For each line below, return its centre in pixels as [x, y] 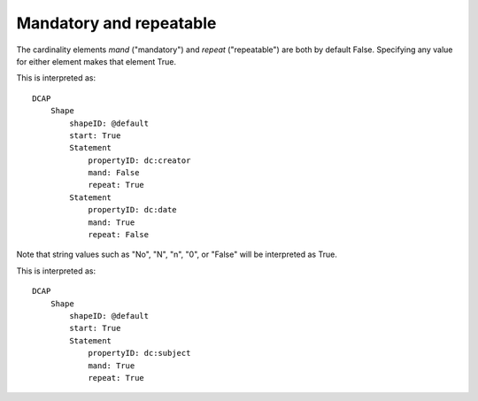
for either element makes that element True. [96, 61]
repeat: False [119, 235]
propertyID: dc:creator [139, 160]
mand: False [114, 173]
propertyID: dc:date [132, 210]
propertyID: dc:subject [139, 353]
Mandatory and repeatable [116, 23]
